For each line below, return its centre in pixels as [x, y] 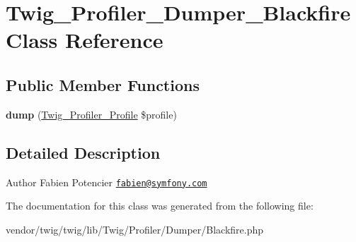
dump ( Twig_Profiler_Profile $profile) [91, 114]
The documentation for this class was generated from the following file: [160, 206]
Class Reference [85, 40]
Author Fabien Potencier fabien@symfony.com [107, 182]
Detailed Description [83, 152]
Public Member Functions [103, 84]
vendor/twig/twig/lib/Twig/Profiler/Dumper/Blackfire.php [135, 229]
